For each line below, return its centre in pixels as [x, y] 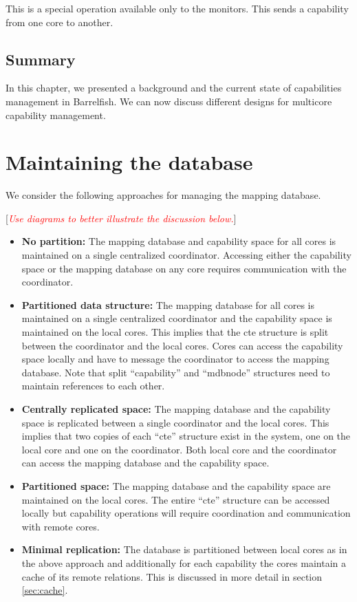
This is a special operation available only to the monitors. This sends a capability [177, 8]
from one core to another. [60, 22]
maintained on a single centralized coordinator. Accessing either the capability [186, 255]
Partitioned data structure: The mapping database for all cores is [168, 304]
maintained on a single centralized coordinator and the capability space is [177, 318]
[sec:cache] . [45, 590]
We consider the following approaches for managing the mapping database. [163, 195]
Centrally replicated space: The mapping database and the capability [176, 409]
